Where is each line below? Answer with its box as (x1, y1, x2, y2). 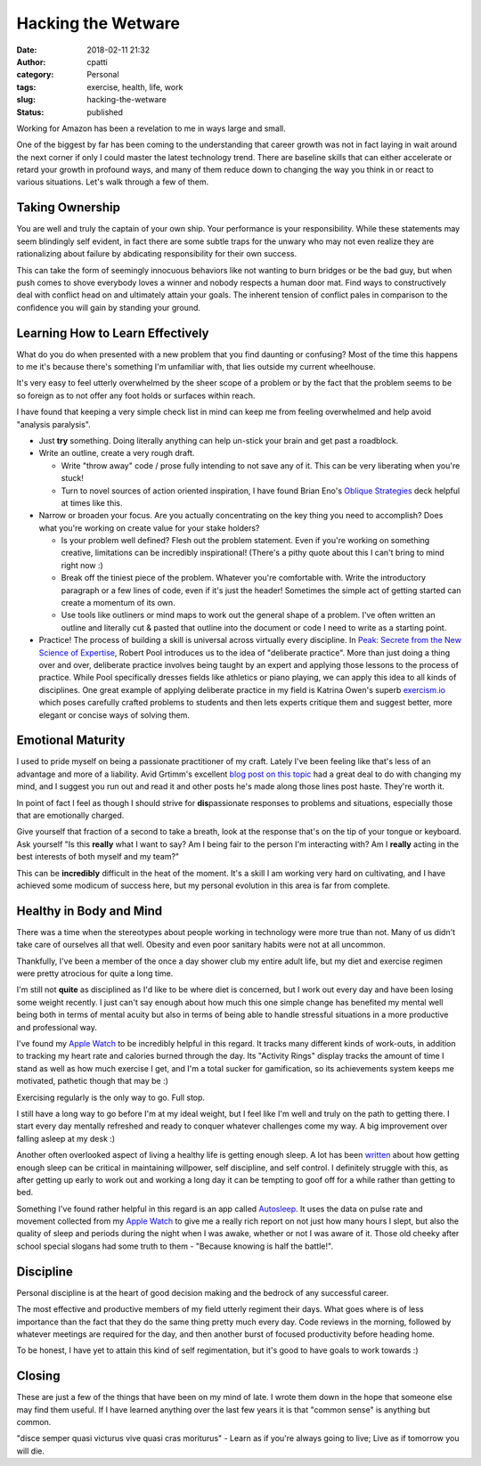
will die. (16, 1446, 45, 1456)
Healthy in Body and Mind (16, 903, 163, 918)
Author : (16, 56, 46, 67)
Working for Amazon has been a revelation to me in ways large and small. (16, 123, 286, 134)
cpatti (86, 56, 109, 67)
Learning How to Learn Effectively (16, 325, 209, 340)
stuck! (61, 473, 84, 484)
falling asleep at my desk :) (16, 1133, 116, 1144)
